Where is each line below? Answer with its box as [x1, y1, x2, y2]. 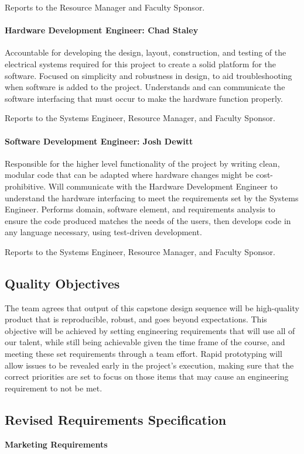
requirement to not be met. [5, 381, 103, 394]
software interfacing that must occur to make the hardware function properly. [5, 92, 283, 104]
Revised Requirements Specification [5, 410, 227, 428]
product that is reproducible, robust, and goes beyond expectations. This [5, 313, 267, 325]
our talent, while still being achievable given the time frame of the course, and [5, 336, 285, 348]
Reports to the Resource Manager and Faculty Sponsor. [5, 1, 205, 13]
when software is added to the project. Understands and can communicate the [5, 81, 285, 93]
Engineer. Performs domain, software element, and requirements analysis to [5, 203, 275, 215]
